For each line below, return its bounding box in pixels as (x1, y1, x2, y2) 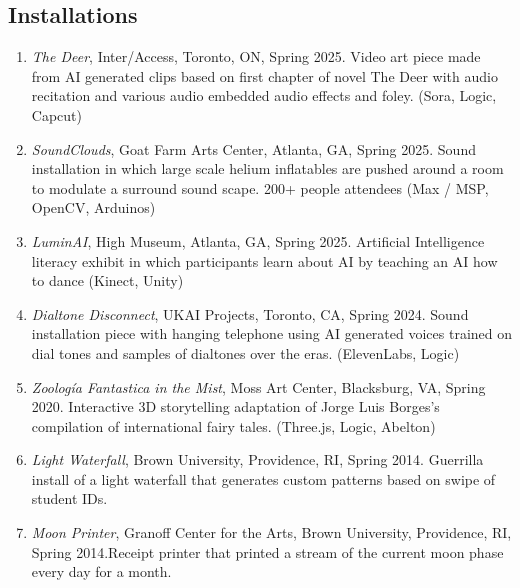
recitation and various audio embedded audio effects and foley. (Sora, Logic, (31, 85, 497, 106)
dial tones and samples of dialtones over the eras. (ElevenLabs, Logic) (31, 342, 460, 363)
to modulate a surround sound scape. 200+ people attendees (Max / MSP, (31, 177, 489, 198)
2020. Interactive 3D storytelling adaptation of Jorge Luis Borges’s (31, 396, 440, 417)
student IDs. (31, 488, 108, 509)
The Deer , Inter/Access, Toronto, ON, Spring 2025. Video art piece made (31, 46, 481, 67)
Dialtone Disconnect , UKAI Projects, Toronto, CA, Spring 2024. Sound (31, 303, 469, 324)
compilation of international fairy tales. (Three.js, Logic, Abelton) (31, 415, 436, 436)
